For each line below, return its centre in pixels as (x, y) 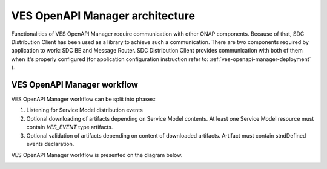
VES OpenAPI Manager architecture (103, 16)
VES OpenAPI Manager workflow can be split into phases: (83, 99)
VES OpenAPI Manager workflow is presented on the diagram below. (97, 155)
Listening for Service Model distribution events (85, 110)
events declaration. (50, 144)
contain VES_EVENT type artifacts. (70, 127)
